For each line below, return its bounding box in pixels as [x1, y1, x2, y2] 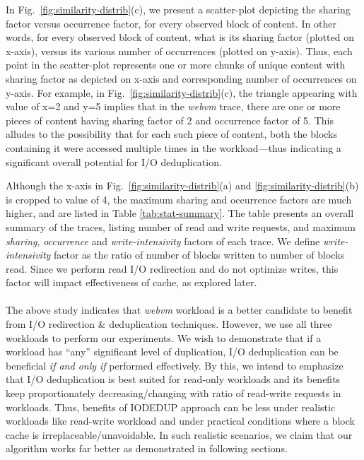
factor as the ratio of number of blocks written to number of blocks [54, 247, 345, 262]
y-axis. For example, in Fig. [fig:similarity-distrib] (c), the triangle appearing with [6, 85, 358, 100]
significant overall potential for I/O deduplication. [6, 154, 222, 169]
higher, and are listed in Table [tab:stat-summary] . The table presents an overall [6, 206, 354, 220]
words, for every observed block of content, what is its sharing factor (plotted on [6, 30, 354, 45]
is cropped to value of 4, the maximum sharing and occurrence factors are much [6, 191, 352, 206]
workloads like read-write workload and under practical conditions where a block [6, 413, 355, 428]
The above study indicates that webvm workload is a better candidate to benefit [6, 302, 353, 317]
